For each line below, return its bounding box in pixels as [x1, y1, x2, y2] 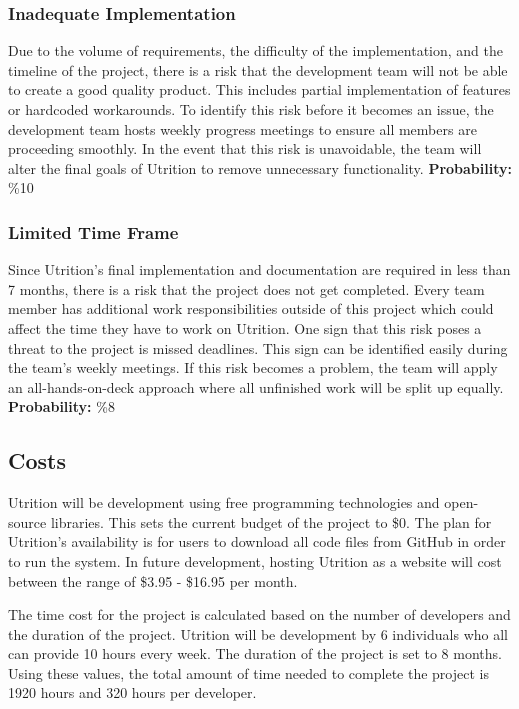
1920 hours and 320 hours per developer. [8, 682, 257, 703]
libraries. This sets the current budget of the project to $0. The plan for [50, 511, 492, 532]
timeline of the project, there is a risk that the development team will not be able [8, 59, 508, 80]
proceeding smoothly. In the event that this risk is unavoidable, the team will [8, 138, 482, 159]
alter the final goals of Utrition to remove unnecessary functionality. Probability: [8, 157, 512, 178]
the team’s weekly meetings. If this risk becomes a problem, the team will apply [8, 357, 498, 378]
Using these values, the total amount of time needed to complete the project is [8, 662, 489, 683]
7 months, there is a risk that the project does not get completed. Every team [8, 278, 485, 299]
